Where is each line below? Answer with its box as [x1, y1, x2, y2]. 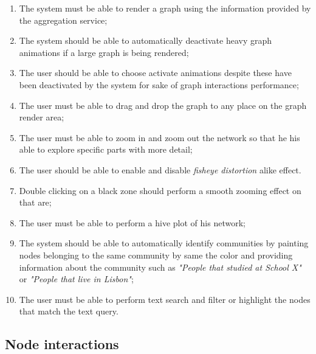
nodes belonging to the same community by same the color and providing [19, 248, 293, 261]
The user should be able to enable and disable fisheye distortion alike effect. [19, 163, 301, 176]
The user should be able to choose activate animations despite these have [19, 66, 292, 79]
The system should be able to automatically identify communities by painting [19, 237, 309, 249]
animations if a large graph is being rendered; [19, 46, 189, 58]
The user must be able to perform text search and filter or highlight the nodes [19, 293, 311, 305]
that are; [19, 196, 52, 209]
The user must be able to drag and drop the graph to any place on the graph [19, 99, 307, 111]
